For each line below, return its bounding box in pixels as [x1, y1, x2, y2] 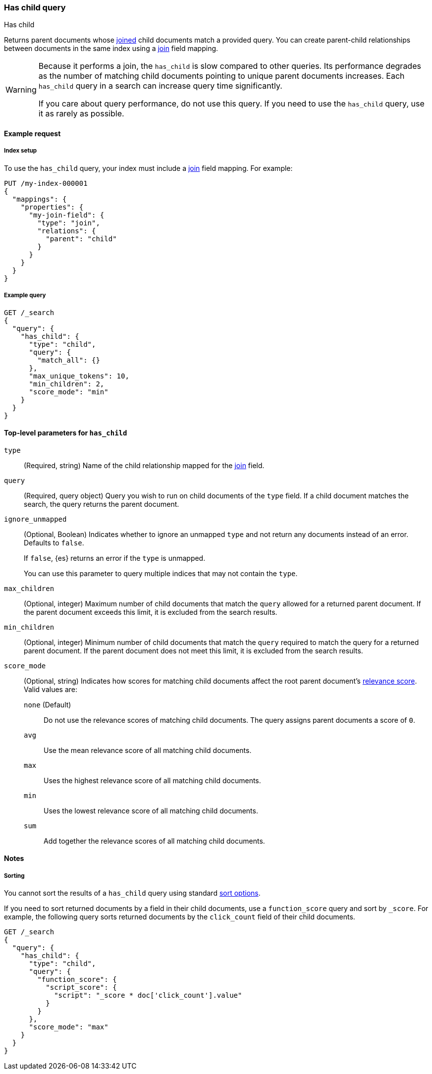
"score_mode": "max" [29, 1023, 108, 1031]
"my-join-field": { [29, 211, 105, 219]
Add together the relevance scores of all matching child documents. [44, 836, 265, 845]
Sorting [4, 872, 25, 879]
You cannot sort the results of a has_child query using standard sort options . [4, 889, 261, 898]
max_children [4, 584, 54, 592]
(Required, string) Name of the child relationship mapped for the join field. [24, 461, 265, 470]
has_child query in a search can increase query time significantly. [38, 81, 282, 91]
